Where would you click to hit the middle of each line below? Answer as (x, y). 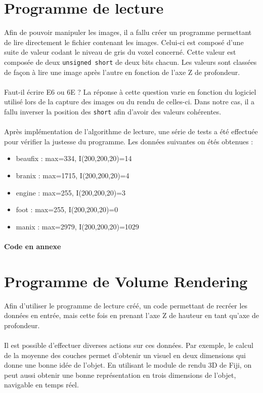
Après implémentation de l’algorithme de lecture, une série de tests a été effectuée (131, 131)
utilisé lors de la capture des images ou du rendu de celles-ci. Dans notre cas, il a (129, 102)
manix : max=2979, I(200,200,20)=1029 (77, 226)
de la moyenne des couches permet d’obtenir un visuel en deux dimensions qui (125, 355)
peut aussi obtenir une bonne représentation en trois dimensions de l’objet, (120, 375)
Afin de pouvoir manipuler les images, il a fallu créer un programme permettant (128, 32)
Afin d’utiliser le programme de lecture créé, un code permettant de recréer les (126, 305)
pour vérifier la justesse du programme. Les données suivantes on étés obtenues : (129, 141)
